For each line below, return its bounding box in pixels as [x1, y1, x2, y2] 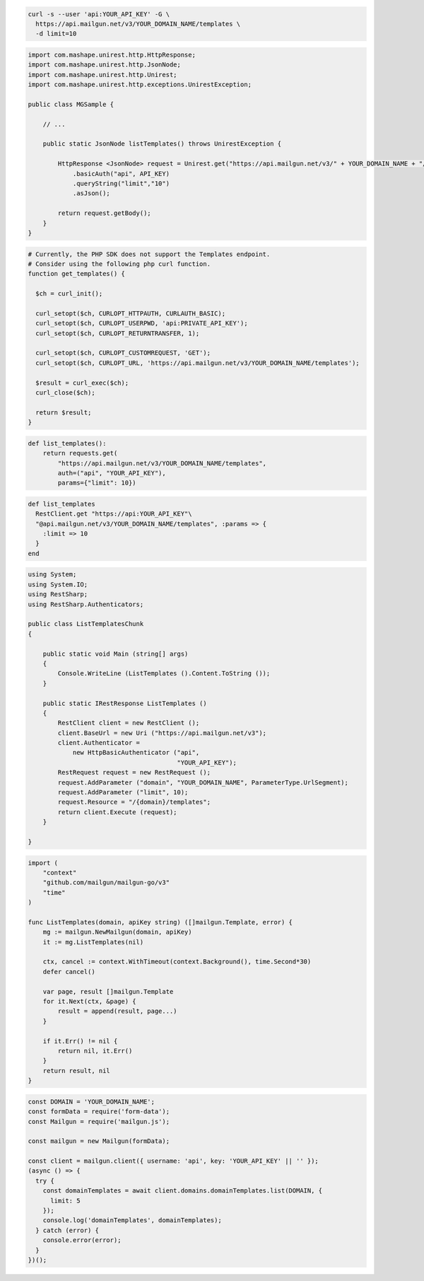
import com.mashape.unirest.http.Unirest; [28, 71, 177, 79]
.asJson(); [72, 190, 111, 197]
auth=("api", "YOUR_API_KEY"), [57, 469, 166, 477]
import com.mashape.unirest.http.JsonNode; [28, 61, 182, 69]
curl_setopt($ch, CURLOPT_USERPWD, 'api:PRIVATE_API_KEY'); [35, 319, 248, 328]
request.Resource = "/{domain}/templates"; [57, 798, 211, 806]
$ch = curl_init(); [35, 290, 103, 298]
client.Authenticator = [57, 739, 141, 747]
